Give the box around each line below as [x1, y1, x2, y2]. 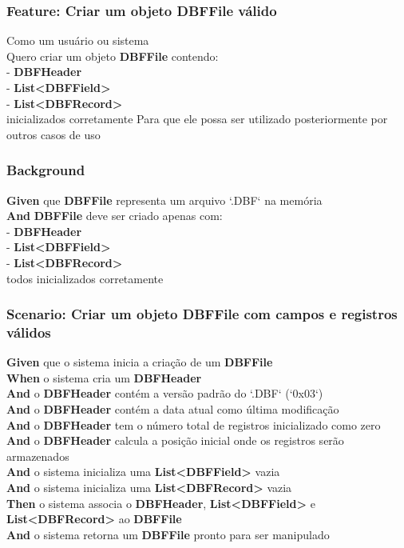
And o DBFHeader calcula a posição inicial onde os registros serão [6, 432, 344, 449]
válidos [6, 322, 51, 342]
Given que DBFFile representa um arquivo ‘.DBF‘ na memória [6, 191, 323, 208]
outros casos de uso [6, 126, 101, 142]
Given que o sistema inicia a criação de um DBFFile [6, 354, 273, 370]
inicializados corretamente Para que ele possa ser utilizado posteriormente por [6, 110, 388, 127]
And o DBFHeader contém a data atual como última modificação [6, 401, 339, 418]
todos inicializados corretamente [6, 270, 164, 286]
